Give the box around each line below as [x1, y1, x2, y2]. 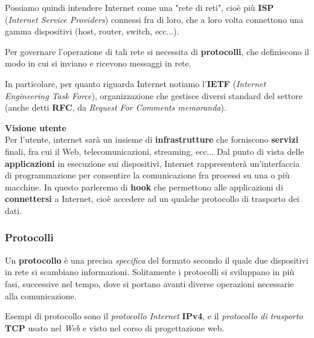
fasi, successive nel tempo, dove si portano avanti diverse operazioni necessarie [5, 277, 294, 290]
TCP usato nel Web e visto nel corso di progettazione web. [5, 321, 225, 334]
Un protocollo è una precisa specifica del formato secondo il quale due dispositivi [5, 253, 309, 266]
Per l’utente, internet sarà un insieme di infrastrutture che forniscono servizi [5, 133, 299, 146]
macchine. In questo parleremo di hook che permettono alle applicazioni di [5, 180, 283, 193]
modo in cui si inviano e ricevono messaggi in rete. [5, 57, 191, 70]
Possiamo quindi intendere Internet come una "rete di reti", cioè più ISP [5, 1, 274, 13]
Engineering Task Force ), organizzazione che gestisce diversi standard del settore [5, 89, 303, 102]
